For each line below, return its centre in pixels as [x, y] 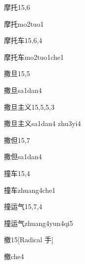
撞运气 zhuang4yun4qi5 [39, 223]
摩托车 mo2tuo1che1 [34, 57]
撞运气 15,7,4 [23, 206]
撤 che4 [14, 256]
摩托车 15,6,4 [23, 40]
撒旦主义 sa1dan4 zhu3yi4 [42, 123]
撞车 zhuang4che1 [30, 190]
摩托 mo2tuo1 [24, 23]
